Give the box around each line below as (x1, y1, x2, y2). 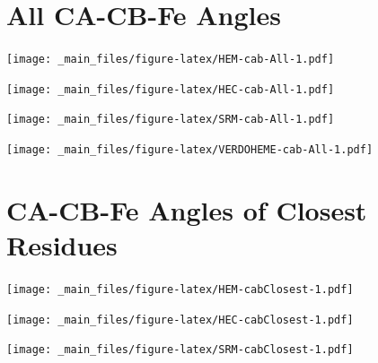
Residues (6, 227, 118, 264)
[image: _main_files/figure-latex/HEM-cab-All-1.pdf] (6, 53, 335, 66)
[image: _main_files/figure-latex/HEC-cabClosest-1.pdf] (6, 313, 354, 326)
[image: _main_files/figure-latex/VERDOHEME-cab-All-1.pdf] (6, 143, 374, 157)
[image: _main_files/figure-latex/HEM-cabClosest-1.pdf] (6, 283, 354, 297)
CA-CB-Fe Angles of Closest (6, 191, 367, 228)
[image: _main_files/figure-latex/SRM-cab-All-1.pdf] (6, 113, 335, 126)
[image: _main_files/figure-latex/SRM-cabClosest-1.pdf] (6, 343, 354, 357)
